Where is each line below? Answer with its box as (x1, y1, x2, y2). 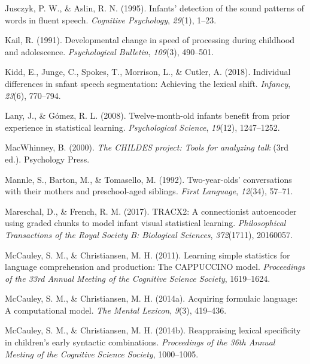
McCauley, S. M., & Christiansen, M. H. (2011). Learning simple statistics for (5, 248, 290, 261)
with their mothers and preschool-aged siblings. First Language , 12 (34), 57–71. (5, 185, 293, 197)
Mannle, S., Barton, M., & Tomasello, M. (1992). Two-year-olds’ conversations (5, 173, 292, 185)
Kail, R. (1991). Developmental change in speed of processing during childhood (5, 34, 295, 46)
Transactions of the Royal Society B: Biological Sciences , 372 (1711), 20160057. (5, 228, 293, 240)
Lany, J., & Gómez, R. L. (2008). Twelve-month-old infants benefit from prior (5, 109, 290, 122)
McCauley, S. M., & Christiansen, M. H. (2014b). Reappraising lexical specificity (5, 324, 301, 336)
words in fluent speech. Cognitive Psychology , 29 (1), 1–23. (5, 13, 217, 26)
